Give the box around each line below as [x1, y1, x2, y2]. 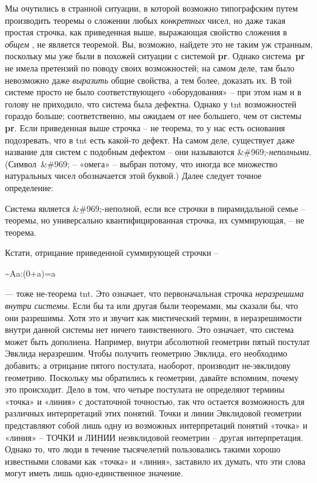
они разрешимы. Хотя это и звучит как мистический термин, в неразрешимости [5, 311, 302, 324]
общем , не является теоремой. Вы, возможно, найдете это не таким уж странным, [5, 37, 313, 50]
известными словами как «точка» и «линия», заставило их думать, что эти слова [5, 454, 305, 467]
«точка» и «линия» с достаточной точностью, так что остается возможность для [5, 394, 305, 407]
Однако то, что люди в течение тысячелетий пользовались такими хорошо [5, 443, 281, 456]
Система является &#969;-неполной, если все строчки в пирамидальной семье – [5, 202, 305, 214]
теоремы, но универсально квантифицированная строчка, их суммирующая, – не [5, 214, 304, 227]
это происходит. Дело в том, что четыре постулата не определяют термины [5, 383, 285, 396]
